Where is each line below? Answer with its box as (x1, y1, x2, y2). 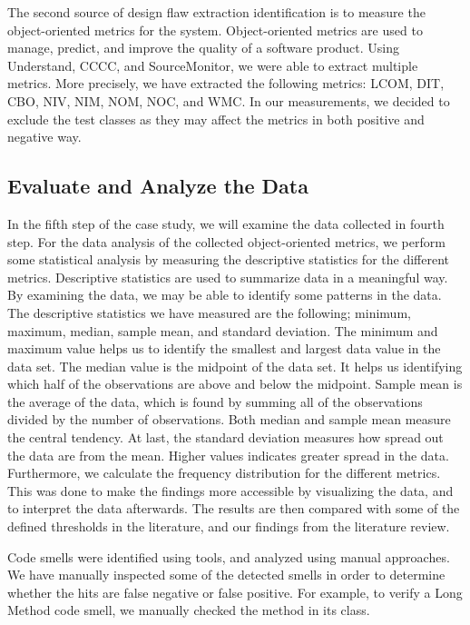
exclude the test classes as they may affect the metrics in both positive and (7, 109, 425, 128)
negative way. (7, 127, 82, 146)
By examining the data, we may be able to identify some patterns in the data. (7, 285, 442, 304)
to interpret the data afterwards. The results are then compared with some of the (7, 499, 460, 518)
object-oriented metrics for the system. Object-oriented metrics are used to (7, 20, 423, 39)
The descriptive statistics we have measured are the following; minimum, (7, 303, 411, 322)
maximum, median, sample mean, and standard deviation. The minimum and (7, 321, 438, 340)
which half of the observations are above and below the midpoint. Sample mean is (7, 374, 463, 393)
